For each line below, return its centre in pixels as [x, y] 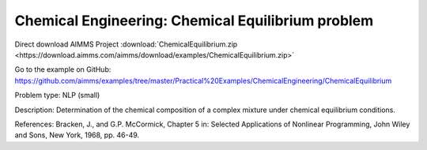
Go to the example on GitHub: [63, 69]
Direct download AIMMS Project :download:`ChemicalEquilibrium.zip [126, 44]
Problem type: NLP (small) [57, 96]
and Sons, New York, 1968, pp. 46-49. [77, 135]
